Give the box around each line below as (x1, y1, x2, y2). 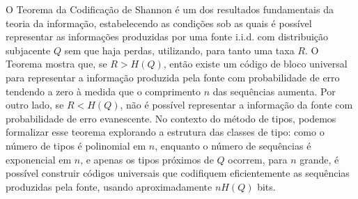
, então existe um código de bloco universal (163, 56, 348, 71)
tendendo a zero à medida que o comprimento (6, 83, 201, 98)
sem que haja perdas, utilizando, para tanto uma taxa (64, 42, 295, 57)
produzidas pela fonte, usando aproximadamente (6, 179, 212, 193)
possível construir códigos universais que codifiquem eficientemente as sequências (6, 166, 350, 180)
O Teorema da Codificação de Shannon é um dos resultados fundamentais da (6, 2, 334, 16)
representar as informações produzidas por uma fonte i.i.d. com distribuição (6, 29, 329, 44)
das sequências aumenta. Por (212, 83, 336, 98)
